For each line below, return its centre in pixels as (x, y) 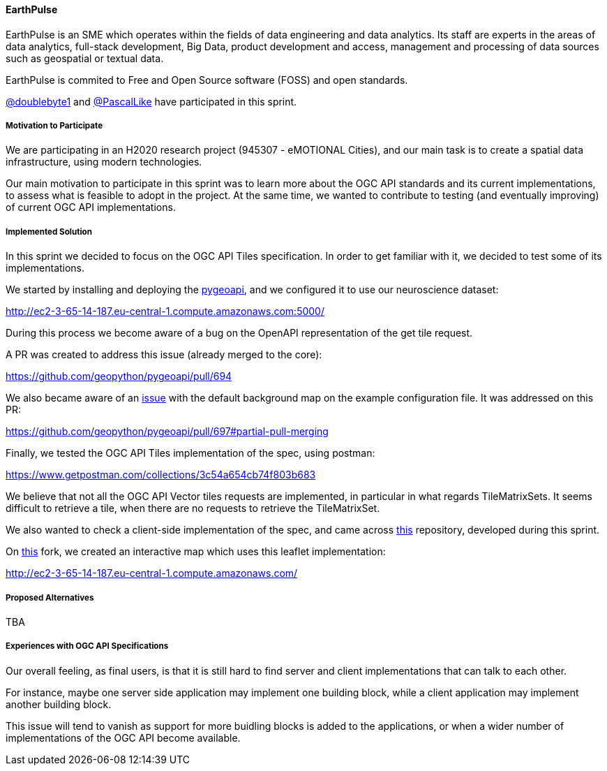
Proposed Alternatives (50, 597)
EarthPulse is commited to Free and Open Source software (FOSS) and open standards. (207, 80)
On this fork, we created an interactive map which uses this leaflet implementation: (196, 552)
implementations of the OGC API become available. (123, 737)
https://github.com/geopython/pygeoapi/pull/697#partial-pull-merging (167, 432)
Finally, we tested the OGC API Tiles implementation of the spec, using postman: (190, 453)
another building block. (59, 704)
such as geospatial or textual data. (85, 58)
